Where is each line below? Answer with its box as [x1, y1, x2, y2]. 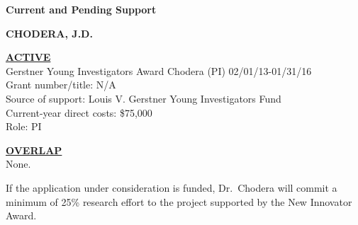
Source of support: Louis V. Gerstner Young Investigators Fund [6, 91, 281, 105]
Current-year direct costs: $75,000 [6, 105, 152, 120]
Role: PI [6, 119, 42, 134]
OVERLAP [6, 142, 62, 157]
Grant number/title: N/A [6, 77, 116, 92]
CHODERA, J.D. [6, 25, 93, 40]
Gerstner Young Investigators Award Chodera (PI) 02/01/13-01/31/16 [6, 63, 312, 78]
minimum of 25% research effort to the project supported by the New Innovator [6, 194, 352, 209]
